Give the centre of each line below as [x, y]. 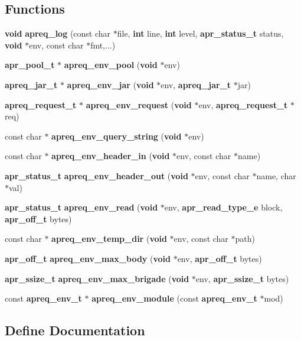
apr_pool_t [30, 65]
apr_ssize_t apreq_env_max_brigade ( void [97, 278]
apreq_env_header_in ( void [111, 156]
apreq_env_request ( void [139, 104]
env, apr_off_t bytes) [220, 258]
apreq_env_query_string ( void [117, 136]
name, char [276, 175]
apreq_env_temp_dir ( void [109, 239]
